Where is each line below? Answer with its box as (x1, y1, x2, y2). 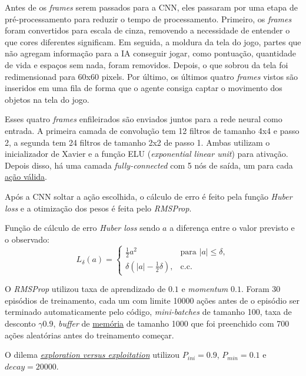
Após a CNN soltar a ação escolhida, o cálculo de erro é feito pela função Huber (5, 190, 292, 202)
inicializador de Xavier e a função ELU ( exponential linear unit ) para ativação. (5, 147, 288, 160)
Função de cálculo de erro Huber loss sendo (5, 221, 160, 234)
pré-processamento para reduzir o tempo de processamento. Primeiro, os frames (5, 12, 292, 25)
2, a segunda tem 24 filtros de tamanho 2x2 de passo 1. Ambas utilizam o (5, 136, 270, 148)
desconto (5, 317, 36, 329)
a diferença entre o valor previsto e (169, 221, 295, 234)
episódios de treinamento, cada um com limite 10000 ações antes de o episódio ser (5, 294, 300, 306)
